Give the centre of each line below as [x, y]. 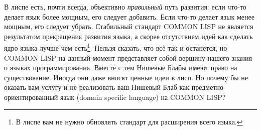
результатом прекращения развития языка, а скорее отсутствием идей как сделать [128, 36]
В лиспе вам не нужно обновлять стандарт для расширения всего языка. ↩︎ [129, 121]
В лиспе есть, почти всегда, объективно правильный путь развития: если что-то [125, 7]
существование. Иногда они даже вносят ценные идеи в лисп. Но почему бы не [126, 77]
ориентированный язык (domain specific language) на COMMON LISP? [115, 97]
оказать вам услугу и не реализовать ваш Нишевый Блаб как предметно [114, 87]
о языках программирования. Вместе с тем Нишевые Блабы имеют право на [121, 68]
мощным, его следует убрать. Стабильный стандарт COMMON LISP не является [129, 26]
